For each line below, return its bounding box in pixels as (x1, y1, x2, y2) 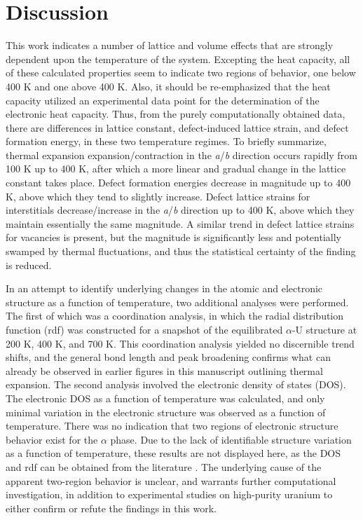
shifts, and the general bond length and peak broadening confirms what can (6, 350, 331, 364)
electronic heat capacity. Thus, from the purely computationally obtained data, (6, 107, 345, 121)
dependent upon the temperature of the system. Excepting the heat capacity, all (6, 51, 350, 66)
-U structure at (292, 322, 357, 336)
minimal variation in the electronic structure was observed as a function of (6, 404, 326, 419)
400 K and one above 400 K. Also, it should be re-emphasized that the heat (6, 78, 331, 93)
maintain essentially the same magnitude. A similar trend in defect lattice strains (6, 216, 355, 231)
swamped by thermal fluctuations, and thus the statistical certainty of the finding (6, 244, 356, 259)
